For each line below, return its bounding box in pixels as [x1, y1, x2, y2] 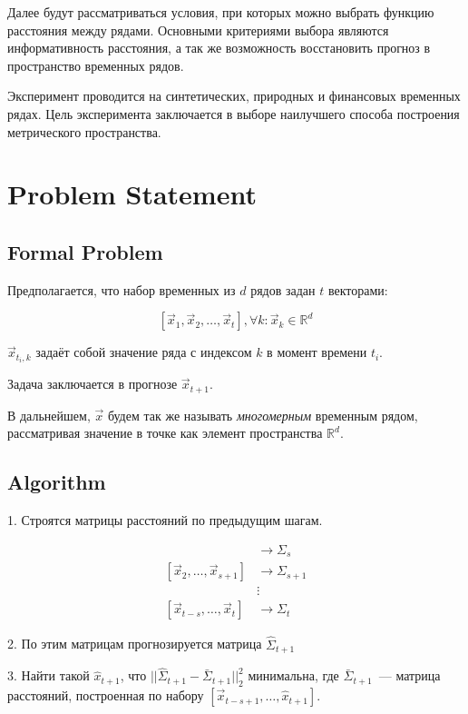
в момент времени [267, 342, 367, 362]
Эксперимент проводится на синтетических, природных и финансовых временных [7, 86, 461, 105]
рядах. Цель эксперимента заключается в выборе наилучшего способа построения [7, 104, 460, 123]
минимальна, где [248, 666, 339, 685]
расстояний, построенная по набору [7, 686, 204, 705]
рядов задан [250, 280, 316, 299]
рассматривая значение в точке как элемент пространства [7, 423, 323, 442]
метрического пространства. [7, 122, 161, 141]
